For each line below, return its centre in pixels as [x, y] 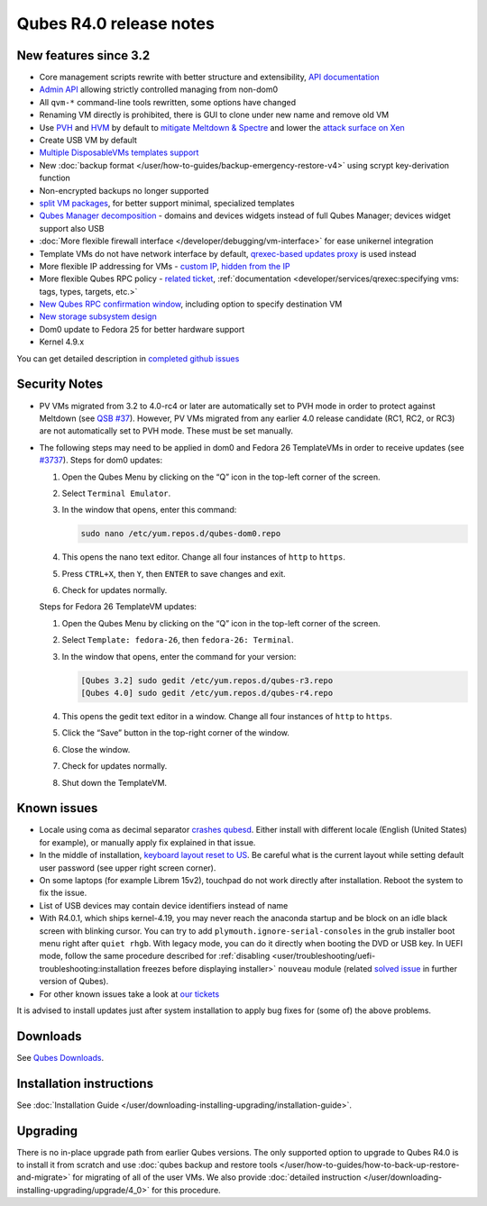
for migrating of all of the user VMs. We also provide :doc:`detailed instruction [217, 1177]
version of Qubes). [74, 982]
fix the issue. [63, 893]
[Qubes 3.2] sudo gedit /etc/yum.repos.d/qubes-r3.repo [207, 680]
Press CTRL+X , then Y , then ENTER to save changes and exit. [174, 573]
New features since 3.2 [83, 55]
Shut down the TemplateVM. [114, 782]
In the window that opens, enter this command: [149, 510]
